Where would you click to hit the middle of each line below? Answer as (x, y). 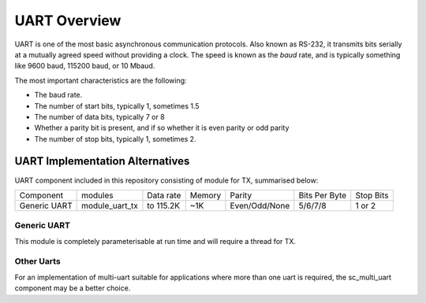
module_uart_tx (110, 205)
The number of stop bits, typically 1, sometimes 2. (115, 139)
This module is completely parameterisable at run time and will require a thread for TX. (155, 241)
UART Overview (68, 20)
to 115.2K (164, 205)
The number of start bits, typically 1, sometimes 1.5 (117, 105)
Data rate (164, 195)
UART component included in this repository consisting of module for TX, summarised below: (166, 180)
